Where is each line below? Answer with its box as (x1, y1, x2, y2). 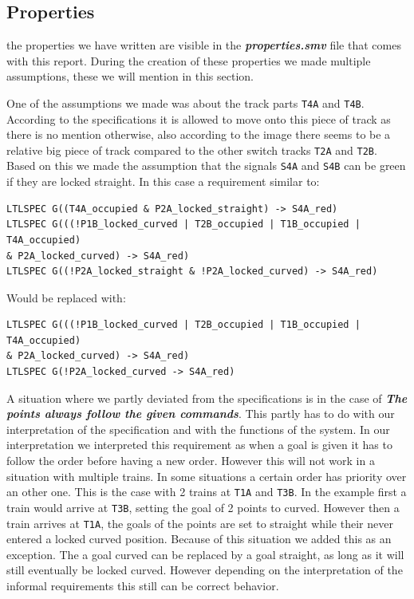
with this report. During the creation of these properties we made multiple (6, 52, 371, 69)
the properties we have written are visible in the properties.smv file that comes (6, 37, 401, 53)
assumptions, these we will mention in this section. (6, 68, 254, 85)
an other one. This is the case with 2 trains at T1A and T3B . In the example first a (6, 483, 407, 500)
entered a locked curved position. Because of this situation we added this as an (6, 530, 392, 547)
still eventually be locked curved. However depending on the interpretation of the (6, 562, 403, 578)
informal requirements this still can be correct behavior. (6, 577, 279, 593)
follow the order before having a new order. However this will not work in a (6, 452, 375, 469)
